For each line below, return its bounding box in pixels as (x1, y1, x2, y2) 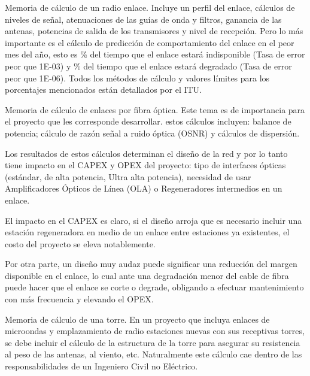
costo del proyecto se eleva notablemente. (5, 237, 156, 250)
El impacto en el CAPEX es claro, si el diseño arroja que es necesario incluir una (5, 214, 302, 226)
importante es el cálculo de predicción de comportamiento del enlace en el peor (5, 36, 294, 48)
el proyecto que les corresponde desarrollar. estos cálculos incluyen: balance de (5, 115, 291, 128)
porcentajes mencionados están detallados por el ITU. (5, 83, 202, 96)
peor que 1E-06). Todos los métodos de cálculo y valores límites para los (5, 71, 270, 84)
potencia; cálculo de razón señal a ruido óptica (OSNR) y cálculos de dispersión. (5, 126, 300, 139)
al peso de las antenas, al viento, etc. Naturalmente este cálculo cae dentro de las (5, 348, 302, 360)
